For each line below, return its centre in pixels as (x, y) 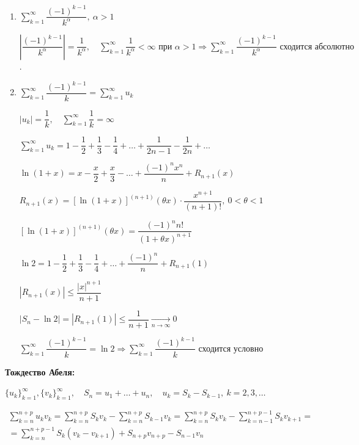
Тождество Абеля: (40, 371)
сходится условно (231, 349)
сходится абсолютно (317, 47)
